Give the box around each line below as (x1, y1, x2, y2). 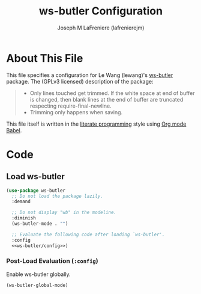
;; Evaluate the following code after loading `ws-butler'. (11, 231, 165, 237)
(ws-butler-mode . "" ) (11, 221, 68, 227)
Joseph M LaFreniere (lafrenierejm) (57, 24, 145, 31)
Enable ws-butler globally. (6, 271, 71, 278)
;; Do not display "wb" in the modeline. (11, 209, 117, 216)
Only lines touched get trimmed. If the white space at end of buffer (29, 89, 195, 97)
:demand (11, 198, 31, 205)
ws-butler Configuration (38, 4, 163, 18)
